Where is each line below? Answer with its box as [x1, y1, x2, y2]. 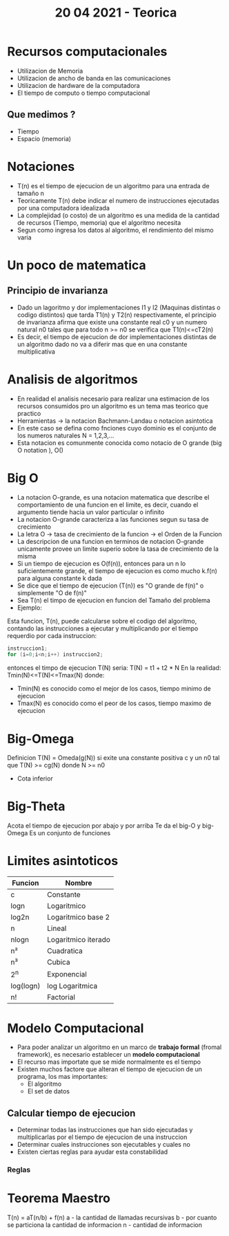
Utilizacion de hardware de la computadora [17, 81, 140, 89]
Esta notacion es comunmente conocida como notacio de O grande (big [17, 438, 222, 447]
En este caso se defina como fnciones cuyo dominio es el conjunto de [17, 424, 217, 432]
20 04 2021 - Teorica [54, 5, 177, 21]
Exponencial [47, 969, 88, 979]
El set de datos [27, 1087, 70, 1096]
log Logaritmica [47, 981, 98, 991]
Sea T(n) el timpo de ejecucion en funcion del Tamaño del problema [17, 596, 210, 604]
